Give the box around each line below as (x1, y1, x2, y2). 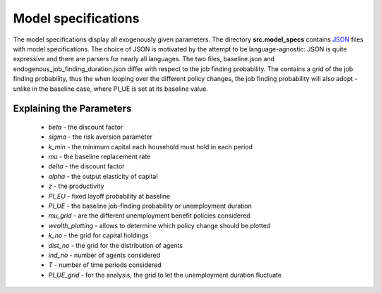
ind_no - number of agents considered (48, 251, 160, 259)
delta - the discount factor (48, 162, 125, 170)
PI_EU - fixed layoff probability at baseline (48, 192, 171, 200)
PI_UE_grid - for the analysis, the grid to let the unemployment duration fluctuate (48, 270, 282, 279)
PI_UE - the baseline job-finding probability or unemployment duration (48, 201, 252, 211)
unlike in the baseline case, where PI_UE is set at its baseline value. (13, 85, 208, 93)
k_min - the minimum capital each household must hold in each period (48, 142, 253, 151)
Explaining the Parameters (13, 103, 132, 115)
